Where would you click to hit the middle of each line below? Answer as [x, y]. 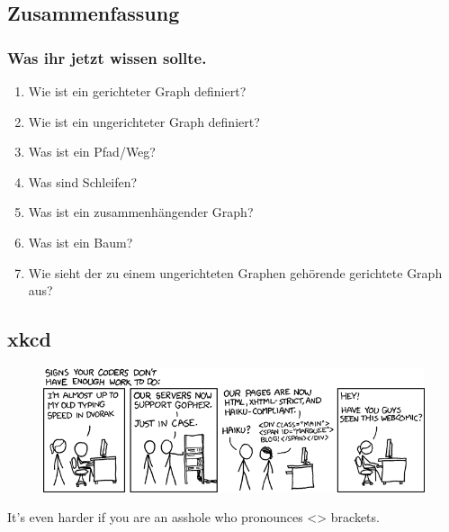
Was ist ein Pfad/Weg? [92, 152]
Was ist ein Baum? [81, 242]
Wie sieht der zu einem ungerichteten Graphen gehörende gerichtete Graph [235, 272]
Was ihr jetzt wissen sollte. [107, 57]
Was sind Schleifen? [83, 181]
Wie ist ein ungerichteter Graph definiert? [144, 121]
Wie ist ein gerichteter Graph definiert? [137, 91]
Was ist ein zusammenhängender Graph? [141, 212]
